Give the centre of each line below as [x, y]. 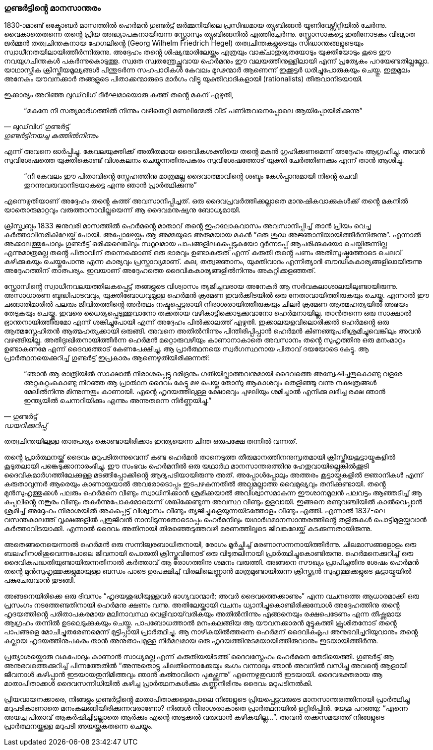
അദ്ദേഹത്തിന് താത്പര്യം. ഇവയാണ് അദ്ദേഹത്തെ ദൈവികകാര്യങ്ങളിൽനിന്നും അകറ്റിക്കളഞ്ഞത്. [160, 271]
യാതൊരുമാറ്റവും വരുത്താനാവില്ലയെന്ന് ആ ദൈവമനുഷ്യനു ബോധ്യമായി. [122, 210]
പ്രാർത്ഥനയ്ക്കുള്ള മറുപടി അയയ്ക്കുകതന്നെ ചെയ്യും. [78, 726]
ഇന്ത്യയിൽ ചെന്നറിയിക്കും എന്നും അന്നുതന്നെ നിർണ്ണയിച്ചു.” [118, 401]
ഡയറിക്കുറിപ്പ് [26, 425]
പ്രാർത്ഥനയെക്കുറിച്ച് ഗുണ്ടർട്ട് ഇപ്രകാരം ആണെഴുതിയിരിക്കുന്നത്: [107, 358]
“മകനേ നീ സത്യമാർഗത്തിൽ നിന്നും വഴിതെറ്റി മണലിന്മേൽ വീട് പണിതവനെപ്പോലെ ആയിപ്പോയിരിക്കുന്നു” [193, 111]
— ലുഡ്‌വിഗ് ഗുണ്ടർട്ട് [37, 127]
